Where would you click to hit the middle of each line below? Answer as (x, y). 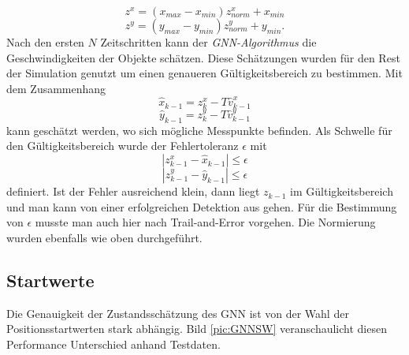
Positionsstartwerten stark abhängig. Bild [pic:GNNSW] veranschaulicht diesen (197, 329)
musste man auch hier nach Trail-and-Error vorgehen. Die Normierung (205, 222)
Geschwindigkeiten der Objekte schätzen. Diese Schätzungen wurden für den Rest (203, 57)
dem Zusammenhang (56, 88)
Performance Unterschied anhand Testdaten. (113, 344)
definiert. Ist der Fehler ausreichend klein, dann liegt (133, 191)
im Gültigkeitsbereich (342, 191)
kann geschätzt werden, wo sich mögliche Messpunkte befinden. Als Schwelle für (199, 130)
